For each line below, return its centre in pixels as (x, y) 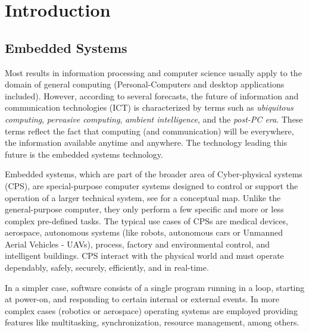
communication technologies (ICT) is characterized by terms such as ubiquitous (149, 107)
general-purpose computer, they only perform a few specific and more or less (144, 209)
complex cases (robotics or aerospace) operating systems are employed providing (151, 310)
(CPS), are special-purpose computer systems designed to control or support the (152, 185)
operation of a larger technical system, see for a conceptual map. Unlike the (143, 197)
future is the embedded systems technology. (84, 154)
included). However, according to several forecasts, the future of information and (152, 95)
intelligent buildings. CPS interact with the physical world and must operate (144, 256)
